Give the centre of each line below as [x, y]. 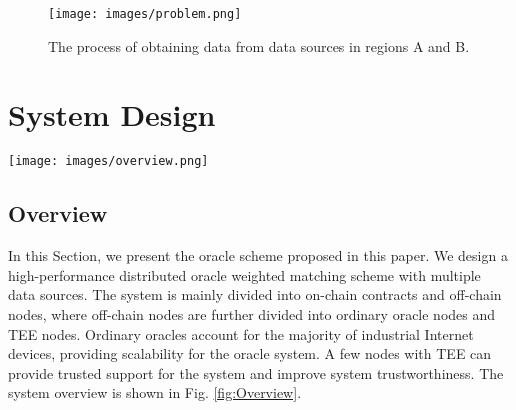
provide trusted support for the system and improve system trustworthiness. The [256, 372]
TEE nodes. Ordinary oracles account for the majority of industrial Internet [241, 333]
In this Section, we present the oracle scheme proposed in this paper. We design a [258, 255]
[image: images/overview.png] [108, 161]
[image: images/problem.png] [145, 14]
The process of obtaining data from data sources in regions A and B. [259, 45]
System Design [112, 114]
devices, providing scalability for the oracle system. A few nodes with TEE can [250, 353]
